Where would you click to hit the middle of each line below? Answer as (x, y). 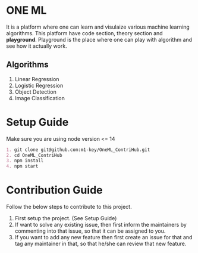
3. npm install (25, 161)
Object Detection (35, 92)
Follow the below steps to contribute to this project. (69, 207)
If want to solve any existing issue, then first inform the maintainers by (101, 225)
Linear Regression (37, 79)
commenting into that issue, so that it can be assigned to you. (90, 231)
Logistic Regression (39, 85)
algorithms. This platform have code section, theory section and (84, 33)
